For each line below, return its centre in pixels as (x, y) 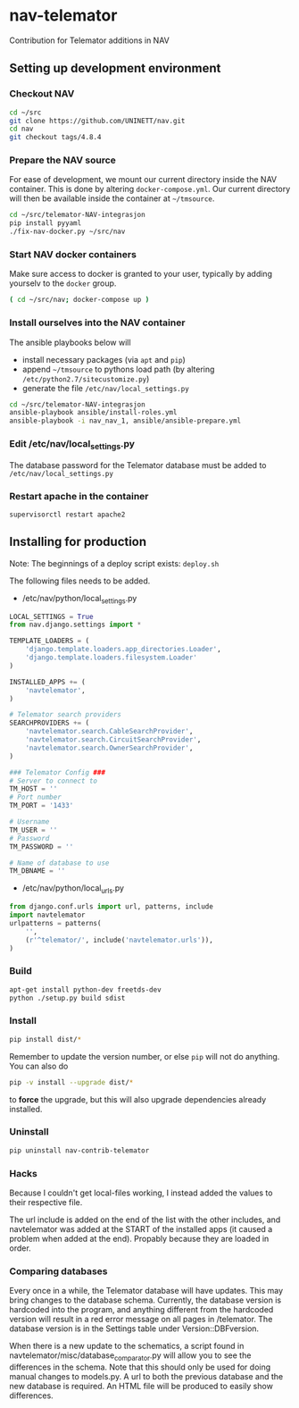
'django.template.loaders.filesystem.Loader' (112, 658)
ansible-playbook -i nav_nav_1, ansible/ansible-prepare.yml (125, 421)
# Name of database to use (59, 863)
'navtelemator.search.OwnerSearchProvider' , (109, 748)
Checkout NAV (42, 94)
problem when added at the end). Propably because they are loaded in (139, 1238)
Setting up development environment (115, 68)
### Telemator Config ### (57, 772)
